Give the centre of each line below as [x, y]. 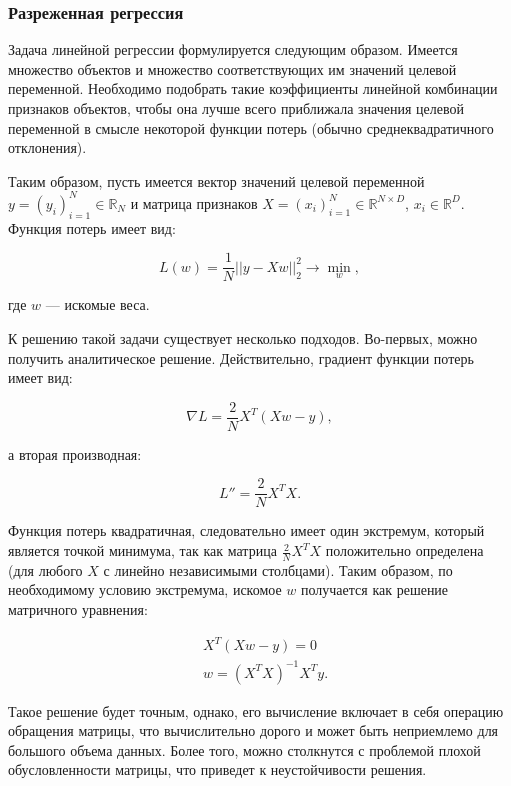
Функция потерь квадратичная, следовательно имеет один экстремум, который [246, 530]
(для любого [45, 569]
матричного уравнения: [78, 609]
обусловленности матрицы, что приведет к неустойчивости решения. [217, 769]
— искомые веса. [97, 304]
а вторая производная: [75, 453]
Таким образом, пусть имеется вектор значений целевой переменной [216, 180]
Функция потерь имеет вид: [92, 227]
